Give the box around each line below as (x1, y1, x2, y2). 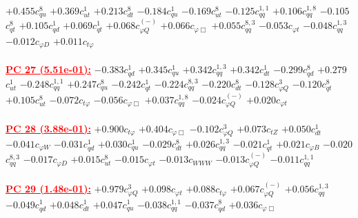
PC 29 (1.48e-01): (6, 181, 91, 196)
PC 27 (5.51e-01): (6, 61, 91, 76)
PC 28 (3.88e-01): (6, 121, 91, 135)
